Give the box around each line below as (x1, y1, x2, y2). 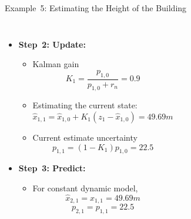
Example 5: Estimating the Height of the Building (5, 2, 187, 14)
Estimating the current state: (32, 99, 138, 111)
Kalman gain (32, 58, 79, 70)
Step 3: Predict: (18, 162, 86, 174)
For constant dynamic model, (32, 181, 138, 194)
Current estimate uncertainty (32, 131, 138, 143)
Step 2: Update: (18, 38, 86, 50)
